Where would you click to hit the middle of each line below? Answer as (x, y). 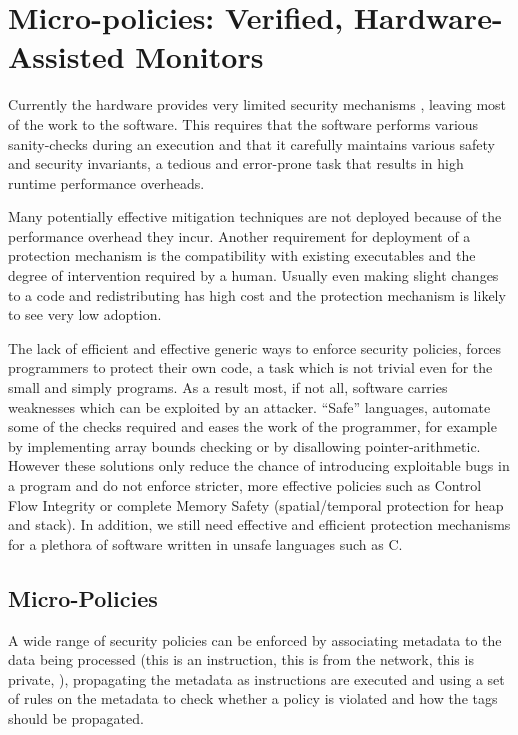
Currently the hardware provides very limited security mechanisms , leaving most (257, 104)
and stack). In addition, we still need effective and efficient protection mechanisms (259, 524)
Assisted (66, 56)
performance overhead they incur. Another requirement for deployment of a (239, 235)
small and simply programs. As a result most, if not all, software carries (228, 387)
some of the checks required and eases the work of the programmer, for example (252, 426)
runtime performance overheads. (106, 182)
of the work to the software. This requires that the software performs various (243, 123)
